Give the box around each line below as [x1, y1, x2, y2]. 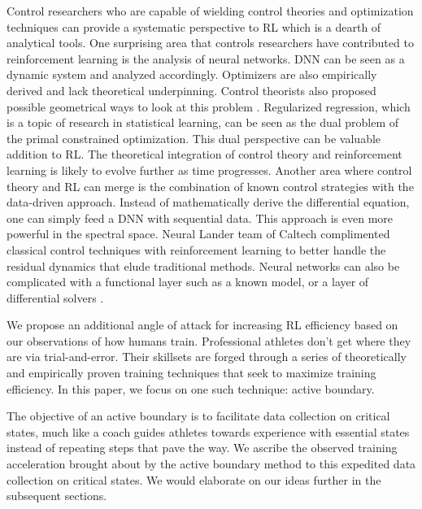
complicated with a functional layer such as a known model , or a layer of [7, 273, 369, 290]
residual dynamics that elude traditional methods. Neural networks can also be [7, 257, 400, 274]
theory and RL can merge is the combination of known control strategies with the [7, 177, 414, 194]
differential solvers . [7, 289, 104, 306]
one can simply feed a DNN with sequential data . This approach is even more [7, 209, 393, 226]
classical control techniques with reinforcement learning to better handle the [7, 241, 386, 258]
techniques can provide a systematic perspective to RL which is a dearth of [7, 18, 381, 35]
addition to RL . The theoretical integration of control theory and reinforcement [7, 146, 402, 163]
